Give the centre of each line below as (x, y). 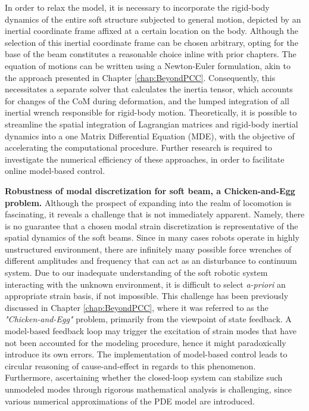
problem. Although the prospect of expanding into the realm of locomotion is (148, 202)
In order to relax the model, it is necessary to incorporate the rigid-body (137, 7)
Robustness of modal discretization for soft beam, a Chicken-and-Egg (150, 190)
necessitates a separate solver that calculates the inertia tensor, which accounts (149, 89)
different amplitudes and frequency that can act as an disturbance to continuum (151, 261)
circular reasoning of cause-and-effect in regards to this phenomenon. (130, 365)
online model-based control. (55, 171)
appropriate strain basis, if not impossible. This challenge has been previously (147, 296)
